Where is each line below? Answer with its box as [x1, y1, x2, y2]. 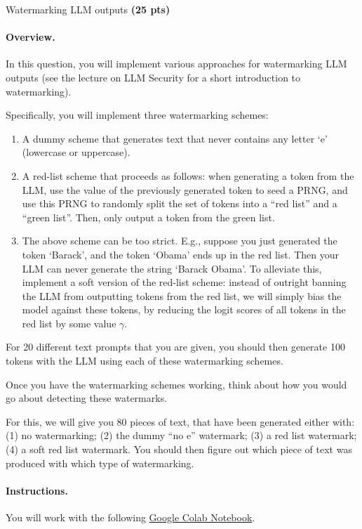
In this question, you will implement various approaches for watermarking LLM [6, 56, 347, 71]
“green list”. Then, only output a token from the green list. [22, 209, 275, 224]
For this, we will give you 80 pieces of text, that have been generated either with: [6, 414, 355, 429]
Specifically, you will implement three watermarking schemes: [6, 107, 269, 122]
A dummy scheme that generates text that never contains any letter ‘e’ [22, 131, 328, 145]
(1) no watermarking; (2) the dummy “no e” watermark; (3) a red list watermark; [6, 428, 357, 443]
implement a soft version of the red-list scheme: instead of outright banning [22, 275, 347, 289]
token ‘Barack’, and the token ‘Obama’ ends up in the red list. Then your [22, 247, 340, 261]
